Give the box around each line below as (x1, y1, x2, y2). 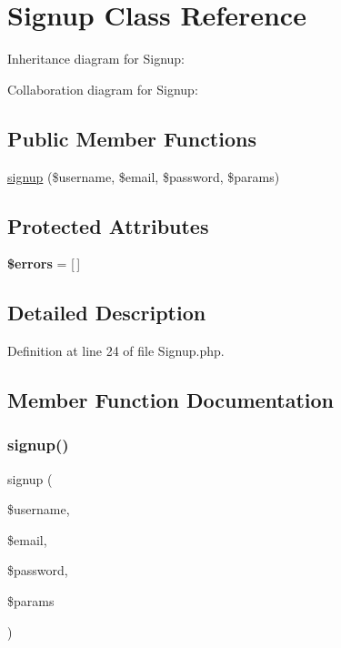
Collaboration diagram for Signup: (7, 79, 198, 98)
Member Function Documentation (7, 386, 335, 414)
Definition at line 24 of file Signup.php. (7, 341, 225, 360)
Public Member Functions (7, 124, 256, 152)
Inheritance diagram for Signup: (7, 49, 185, 68)
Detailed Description (7, 299, 206, 327)
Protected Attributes (7, 211, 209, 239)
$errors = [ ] (7, 254, 81, 273)
